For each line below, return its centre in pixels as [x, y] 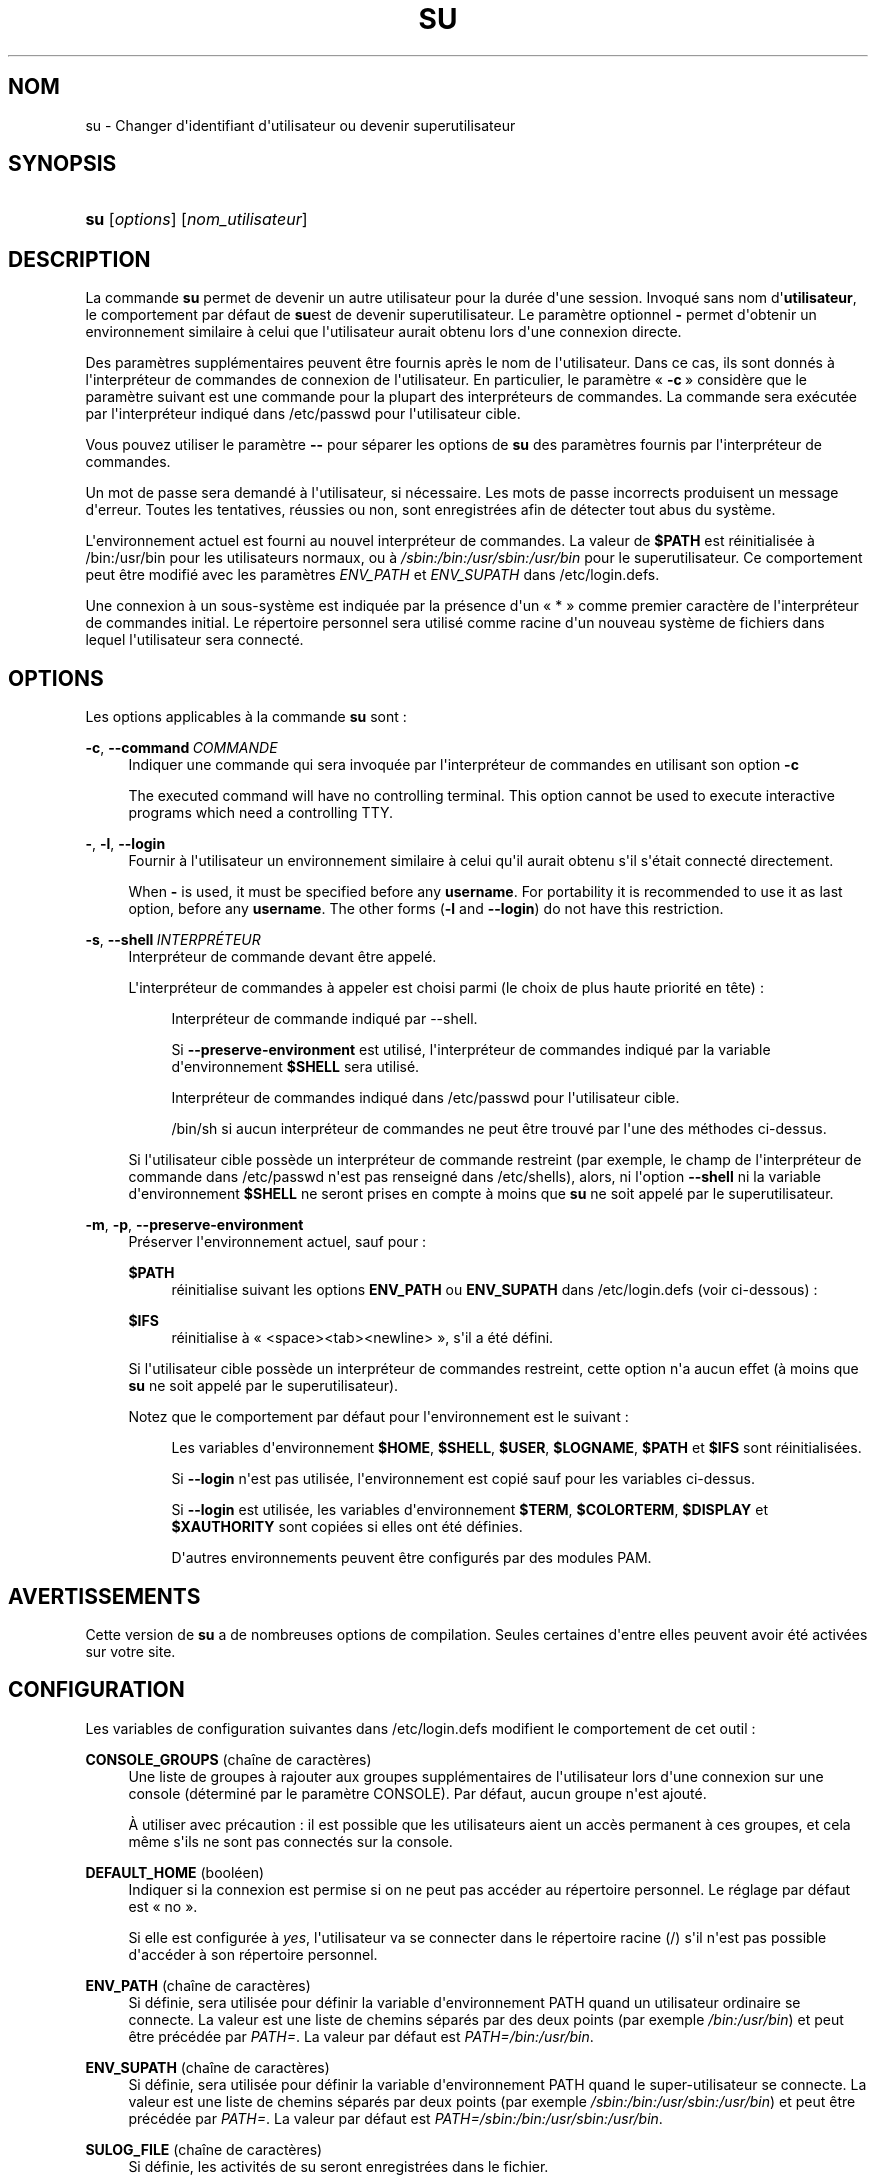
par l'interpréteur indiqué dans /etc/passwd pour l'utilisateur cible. [303, 414]
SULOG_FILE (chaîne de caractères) [204, 2149]
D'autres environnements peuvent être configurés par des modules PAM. [411, 1558]
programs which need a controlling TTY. [261, 813]
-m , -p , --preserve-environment [194, 1225]
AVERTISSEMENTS [104, 1596]
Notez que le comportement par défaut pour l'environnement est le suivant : [378, 1417]
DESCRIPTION [79, 259]
